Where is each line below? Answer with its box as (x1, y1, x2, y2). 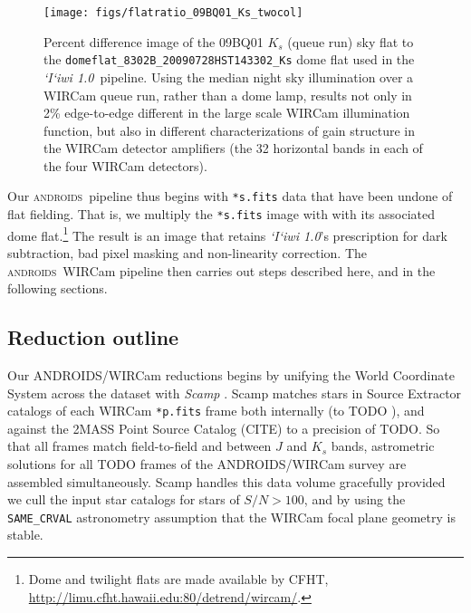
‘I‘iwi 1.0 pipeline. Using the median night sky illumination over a (43, 67, 414, 86)
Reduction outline (7, 323, 179, 351)
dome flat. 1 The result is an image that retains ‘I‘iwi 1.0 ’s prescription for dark (7, 223, 447, 244)
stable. (7, 525, 43, 544)
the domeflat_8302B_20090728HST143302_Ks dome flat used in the (43, 50, 415, 69)
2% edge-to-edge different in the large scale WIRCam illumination (43, 103, 410, 122)
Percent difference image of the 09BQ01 (43, 32, 264, 51)
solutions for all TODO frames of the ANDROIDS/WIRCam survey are (7, 455, 407, 474)
